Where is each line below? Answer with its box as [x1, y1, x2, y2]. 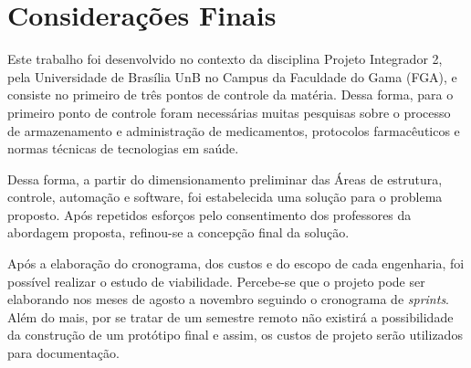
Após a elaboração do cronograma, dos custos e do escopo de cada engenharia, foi [7, 254, 465, 273]
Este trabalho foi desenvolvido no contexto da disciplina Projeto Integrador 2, [7, 49, 443, 68]
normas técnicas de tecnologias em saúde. [7, 139, 239, 158]
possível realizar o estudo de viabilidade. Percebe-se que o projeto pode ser [7, 271, 425, 290]
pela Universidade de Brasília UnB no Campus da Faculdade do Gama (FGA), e [7, 67, 457, 86]
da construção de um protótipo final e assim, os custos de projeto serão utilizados [7, 325, 463, 344]
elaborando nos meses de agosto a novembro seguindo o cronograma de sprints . [7, 289, 450, 309]
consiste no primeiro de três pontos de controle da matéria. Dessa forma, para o [7, 85, 454, 104]
